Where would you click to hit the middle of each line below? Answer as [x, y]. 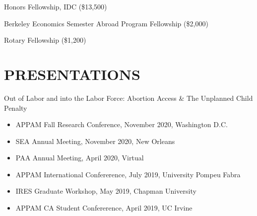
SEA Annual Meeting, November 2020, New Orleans [95, 141]
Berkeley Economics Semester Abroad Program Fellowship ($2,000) [106, 23]
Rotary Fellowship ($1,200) [45, 40]
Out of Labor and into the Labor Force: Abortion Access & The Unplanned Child [128, 98]
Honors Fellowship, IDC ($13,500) [56, 6]
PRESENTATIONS [72, 74]
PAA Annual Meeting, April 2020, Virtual [80, 158]
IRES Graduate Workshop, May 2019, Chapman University [106, 191]
